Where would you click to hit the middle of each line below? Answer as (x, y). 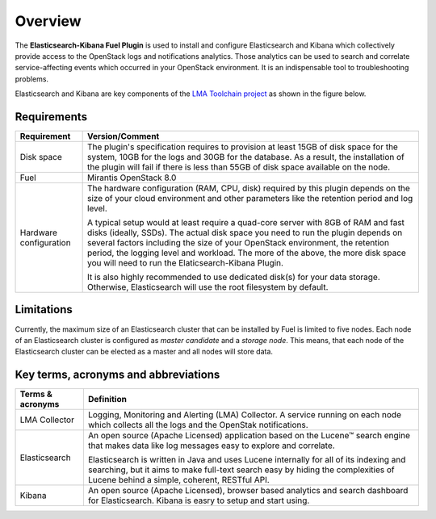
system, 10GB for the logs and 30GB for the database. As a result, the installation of (246, 157)
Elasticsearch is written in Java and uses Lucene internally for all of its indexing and (247, 460)
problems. (31, 79)
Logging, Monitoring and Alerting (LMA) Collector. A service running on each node (244, 415)
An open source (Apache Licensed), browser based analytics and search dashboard (248, 491)
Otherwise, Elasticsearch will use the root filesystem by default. (208, 287)
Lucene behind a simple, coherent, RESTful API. (178, 480)
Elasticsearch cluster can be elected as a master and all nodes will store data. (144, 352)
